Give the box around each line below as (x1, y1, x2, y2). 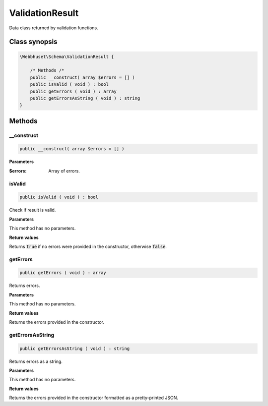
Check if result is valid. (9, 207, 56, 213)
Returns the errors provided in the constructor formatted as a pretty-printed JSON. (9, 395, 179, 401)
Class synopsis (9, 38, 58, 46)
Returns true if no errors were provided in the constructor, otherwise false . (9, 243, 167, 249)
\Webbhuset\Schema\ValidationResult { (19, 54, 114, 59)
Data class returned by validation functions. (9, 25, 99, 31)
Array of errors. (48, 168, 80, 174)
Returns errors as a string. (9, 358, 63, 364)
